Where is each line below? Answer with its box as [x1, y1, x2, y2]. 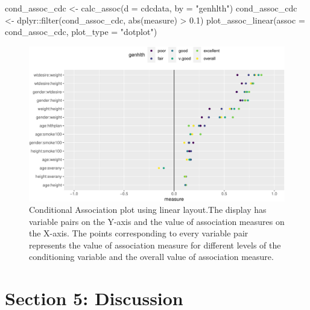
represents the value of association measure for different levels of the [29, 238, 281, 251]
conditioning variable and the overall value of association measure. [29, 250, 274, 263]
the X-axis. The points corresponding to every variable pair [29, 227, 248, 239]
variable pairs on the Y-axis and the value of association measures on [29, 215, 285, 227]
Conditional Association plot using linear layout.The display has [29, 203, 267, 216]
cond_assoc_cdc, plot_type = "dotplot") [5, 25, 157, 38]
